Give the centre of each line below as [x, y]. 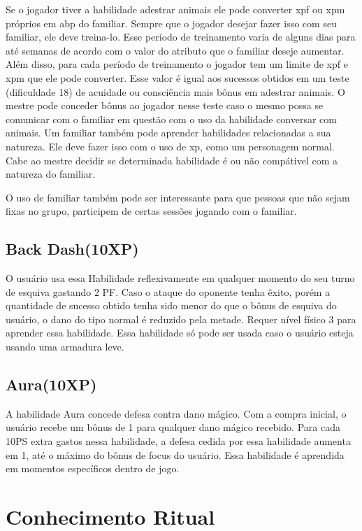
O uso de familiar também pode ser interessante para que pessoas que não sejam [178, 197]
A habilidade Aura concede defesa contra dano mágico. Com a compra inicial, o [176, 413]
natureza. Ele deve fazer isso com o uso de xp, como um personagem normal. [170, 146]
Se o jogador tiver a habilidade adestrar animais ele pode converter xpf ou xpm [175, 9]
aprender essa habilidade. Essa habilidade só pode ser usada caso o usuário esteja [180, 333]
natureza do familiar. [51, 174]
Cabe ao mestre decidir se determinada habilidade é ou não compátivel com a [172, 160]
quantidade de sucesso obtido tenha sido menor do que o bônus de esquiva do [171, 305]
